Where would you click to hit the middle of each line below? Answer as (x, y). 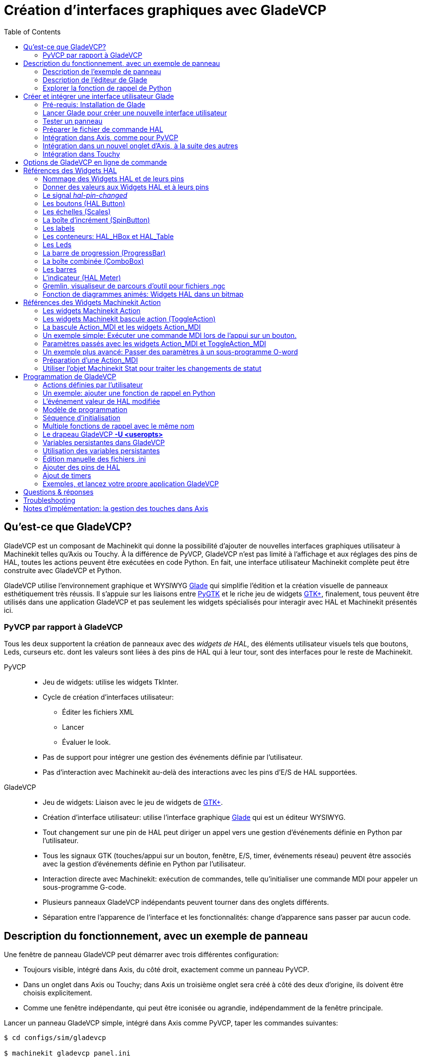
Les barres (60, 269)
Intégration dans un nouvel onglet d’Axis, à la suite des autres (141, 145)
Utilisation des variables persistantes (101, 450)
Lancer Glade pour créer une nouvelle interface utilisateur (135, 112)
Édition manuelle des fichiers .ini (94, 459)
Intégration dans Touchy (81, 154)
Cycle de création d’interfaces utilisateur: (108, 697)
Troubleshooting (49, 500)
